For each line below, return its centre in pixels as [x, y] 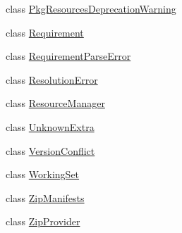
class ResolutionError [52, 79]
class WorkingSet [43, 174]
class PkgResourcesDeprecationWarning [91, 8]
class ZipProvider [43, 221]
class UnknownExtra [50, 126]
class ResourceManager [55, 103]
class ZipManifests [45, 197]
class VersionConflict [50, 150]
